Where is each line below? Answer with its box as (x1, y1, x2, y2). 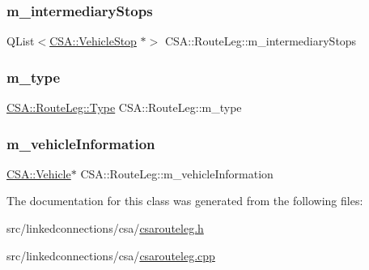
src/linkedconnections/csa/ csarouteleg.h (6, 220, 204, 237)
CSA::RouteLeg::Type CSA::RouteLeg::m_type (6, 99, 242, 116)
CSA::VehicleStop (49, 32, 137, 49)
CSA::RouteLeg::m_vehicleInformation (80, 165, 274, 182)
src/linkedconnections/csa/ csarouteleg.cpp (6, 246, 215, 264)
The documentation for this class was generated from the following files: (6, 192, 363, 209)
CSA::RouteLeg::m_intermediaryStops (164, 32, 357, 49)
